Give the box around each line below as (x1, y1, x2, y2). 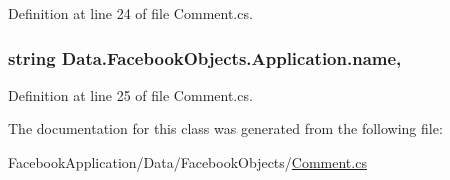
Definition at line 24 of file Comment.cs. (8, 3, 253, 23)
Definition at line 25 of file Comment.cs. (8, 84, 253, 105)
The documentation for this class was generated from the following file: (8, 118, 443, 139)
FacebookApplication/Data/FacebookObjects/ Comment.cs (8, 152, 367, 172)
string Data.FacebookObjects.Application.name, (8, 45, 402, 70)
